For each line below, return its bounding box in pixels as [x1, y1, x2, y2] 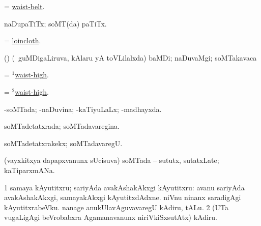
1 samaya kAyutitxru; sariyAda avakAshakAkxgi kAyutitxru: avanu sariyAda [4, 182, 245, 192]
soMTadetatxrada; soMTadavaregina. [4, 121, 120, 131]
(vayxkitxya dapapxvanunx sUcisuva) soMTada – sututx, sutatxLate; [4, 155, 219, 165]
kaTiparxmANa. [4, 164, 55, 175]
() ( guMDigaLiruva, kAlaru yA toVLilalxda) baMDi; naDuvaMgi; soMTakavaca [4, 52, 257, 63]
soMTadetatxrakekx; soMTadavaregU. [4, 137, 123, 148]
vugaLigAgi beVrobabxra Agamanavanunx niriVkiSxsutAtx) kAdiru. [4, 212, 217, 222]
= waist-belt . [4, 1, 45, 11]
